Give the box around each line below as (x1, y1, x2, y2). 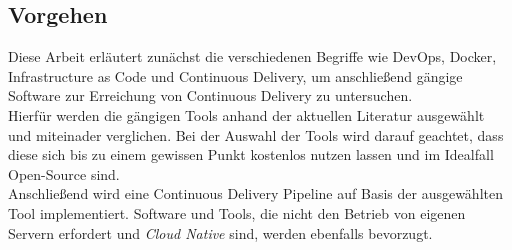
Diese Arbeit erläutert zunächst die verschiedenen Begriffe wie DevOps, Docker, (8, 46, 497, 67)
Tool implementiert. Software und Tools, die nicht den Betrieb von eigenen (8, 202, 466, 223)
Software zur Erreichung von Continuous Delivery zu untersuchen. (8, 85, 413, 106)
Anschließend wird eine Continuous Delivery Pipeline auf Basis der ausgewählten (8, 183, 503, 204)
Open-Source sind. (8, 163, 120, 184)
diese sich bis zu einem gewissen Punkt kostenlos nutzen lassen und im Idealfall (8, 144, 494, 165)
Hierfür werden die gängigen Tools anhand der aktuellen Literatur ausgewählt (8, 104, 485, 125)
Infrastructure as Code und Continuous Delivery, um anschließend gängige (8, 65, 463, 86)
